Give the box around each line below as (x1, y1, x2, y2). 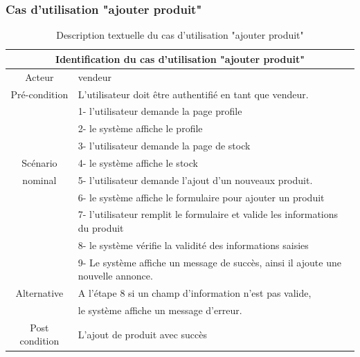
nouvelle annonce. (78, 268, 153, 283)
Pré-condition (10, 86, 69, 101)
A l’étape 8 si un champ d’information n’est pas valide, (78, 286, 312, 300)
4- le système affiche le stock (78, 155, 198, 170)
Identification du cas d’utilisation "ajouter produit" (55, 51, 305, 66)
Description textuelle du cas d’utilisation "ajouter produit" (56, 28, 304, 42)
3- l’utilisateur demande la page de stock (78, 138, 251, 153)
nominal (22, 172, 57, 187)
